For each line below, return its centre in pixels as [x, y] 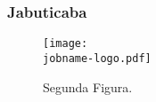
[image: [66, 44]
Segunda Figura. [88, 86]
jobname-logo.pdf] [97, 58]
